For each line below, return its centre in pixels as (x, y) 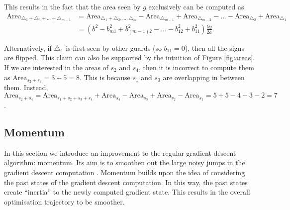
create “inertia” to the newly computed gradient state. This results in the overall (127, 192)
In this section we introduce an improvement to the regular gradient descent (120, 153)
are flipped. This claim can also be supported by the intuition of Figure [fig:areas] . (129, 57)
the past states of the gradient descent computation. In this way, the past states (126, 182)
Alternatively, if (28, 48)
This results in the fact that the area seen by (72, 6)
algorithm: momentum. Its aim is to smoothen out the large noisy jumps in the (125, 162)
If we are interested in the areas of (56, 67)
